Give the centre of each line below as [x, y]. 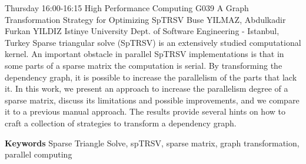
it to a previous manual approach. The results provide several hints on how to [145, 111]
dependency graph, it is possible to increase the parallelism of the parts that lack [151, 77]
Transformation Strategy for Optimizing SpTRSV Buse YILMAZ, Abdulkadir [145, 19]
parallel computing [39, 154]
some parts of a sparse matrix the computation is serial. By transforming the [144, 65]
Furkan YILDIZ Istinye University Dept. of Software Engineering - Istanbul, [142, 31]
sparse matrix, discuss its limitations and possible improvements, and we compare [152, 100]
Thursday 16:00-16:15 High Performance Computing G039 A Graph [127, 8]
